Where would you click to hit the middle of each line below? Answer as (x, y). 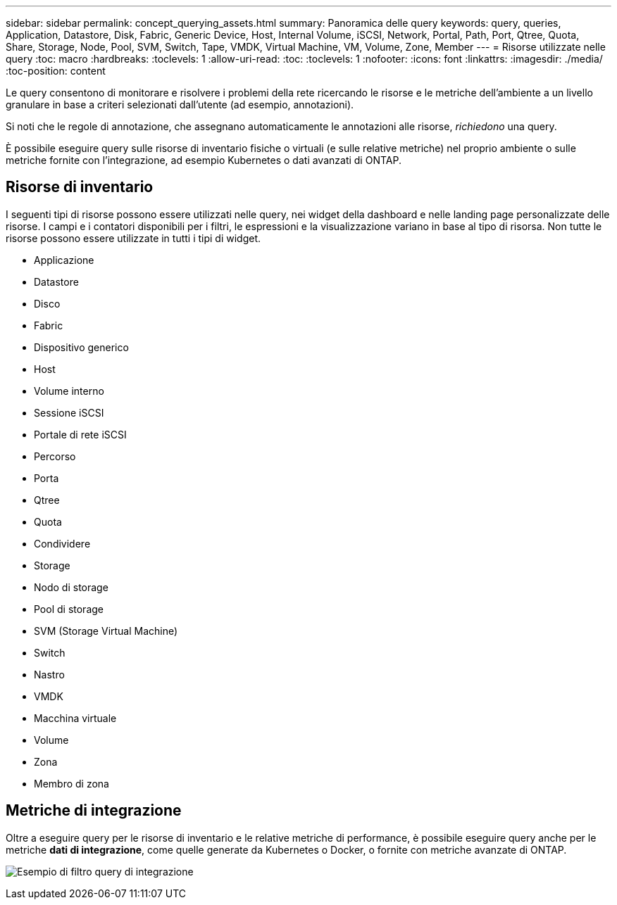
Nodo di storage (71, 587)
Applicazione (64, 260)
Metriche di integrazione (94, 811)
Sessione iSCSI (69, 412)
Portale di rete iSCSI (80, 434)
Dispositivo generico (81, 347)
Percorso (55, 456)
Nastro (49, 674)
